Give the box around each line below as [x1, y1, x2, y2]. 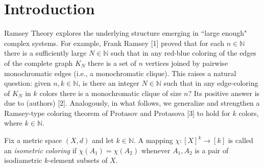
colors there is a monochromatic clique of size [39, 87, 182, 98]
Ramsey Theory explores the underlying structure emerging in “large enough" [4, 28, 247, 38]
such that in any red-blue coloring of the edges [110, 47, 256, 58]
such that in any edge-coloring [163, 78, 258, 88]
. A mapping [133, 135, 173, 146]
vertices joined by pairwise [145, 57, 228, 68]
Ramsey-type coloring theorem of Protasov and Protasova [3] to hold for [4, 107, 230, 118]
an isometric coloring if [4, 145, 77, 155]
